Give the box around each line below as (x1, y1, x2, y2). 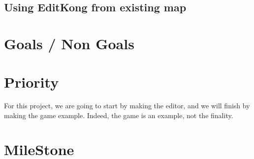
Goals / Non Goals (4, 33, 134, 53)
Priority (4, 72, 59, 92)
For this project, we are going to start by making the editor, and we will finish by (4, 100, 250, 111)
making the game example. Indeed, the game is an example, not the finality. (4, 110, 233, 120)
